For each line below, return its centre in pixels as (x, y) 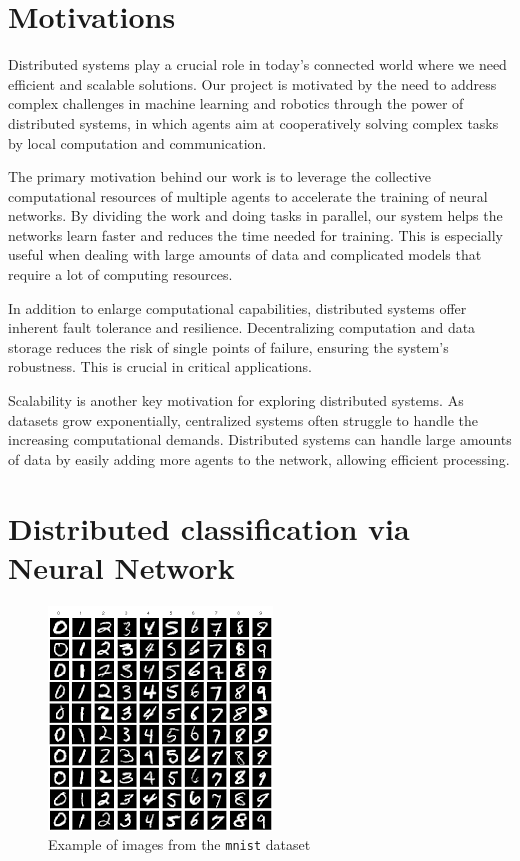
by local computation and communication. (137, 142)
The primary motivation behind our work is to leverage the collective (219, 176)
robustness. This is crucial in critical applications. (160, 366)
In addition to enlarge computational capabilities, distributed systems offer (237, 307)
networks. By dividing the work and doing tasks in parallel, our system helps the (255, 215)
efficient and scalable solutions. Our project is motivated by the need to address (252, 83)
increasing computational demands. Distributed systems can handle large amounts (260, 439)
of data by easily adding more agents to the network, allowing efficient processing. (259, 458)
